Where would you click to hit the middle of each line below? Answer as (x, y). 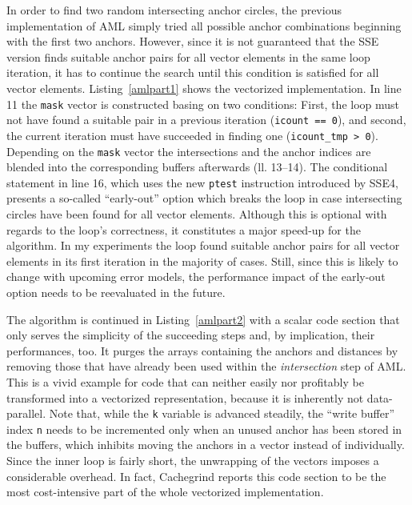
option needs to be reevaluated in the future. (116, 292)
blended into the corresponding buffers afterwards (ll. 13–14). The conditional (197, 167)
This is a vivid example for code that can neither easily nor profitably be (185, 381)
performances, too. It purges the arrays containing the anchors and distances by (202, 350)
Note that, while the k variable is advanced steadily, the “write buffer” (222, 413)
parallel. (26, 413)
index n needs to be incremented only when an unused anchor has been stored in (204, 429)
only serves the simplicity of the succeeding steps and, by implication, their (191, 335)
